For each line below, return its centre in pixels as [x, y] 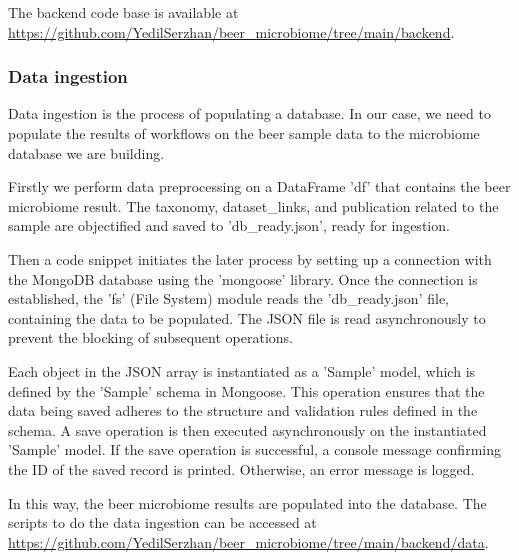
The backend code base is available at [123, 12]
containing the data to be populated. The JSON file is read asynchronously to [247, 317]
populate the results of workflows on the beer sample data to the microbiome [244, 133]
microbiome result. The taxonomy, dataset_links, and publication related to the [253, 205]
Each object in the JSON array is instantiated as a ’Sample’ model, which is [242, 370]
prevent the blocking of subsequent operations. [150, 337]
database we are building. [86, 152]
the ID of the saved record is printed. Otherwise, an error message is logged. [241, 468]
